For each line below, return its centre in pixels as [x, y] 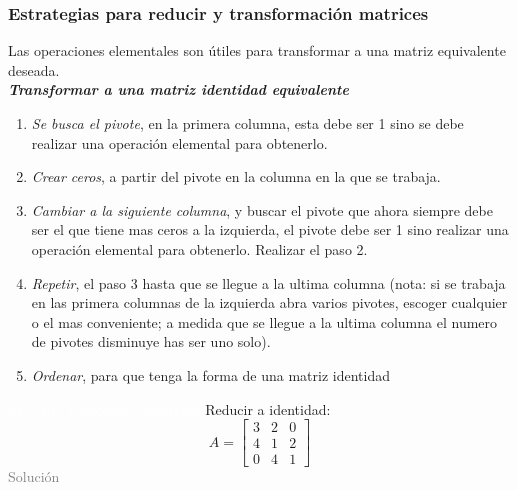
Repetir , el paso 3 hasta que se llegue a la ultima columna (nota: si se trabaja [268, 282]
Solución [34, 476]
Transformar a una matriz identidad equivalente [178, 89]
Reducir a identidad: [268, 408]
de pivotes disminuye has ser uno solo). [151, 341]
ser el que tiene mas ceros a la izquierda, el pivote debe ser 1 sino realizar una [270, 229]
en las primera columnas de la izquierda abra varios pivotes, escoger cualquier [269, 302]
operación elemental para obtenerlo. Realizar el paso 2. [199, 248]
